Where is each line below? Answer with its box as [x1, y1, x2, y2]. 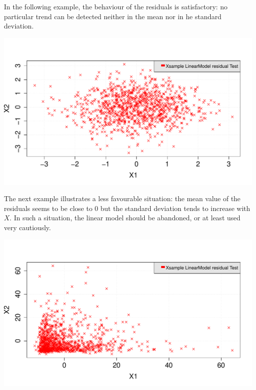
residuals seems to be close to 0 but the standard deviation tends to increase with [4, 203, 251, 213]
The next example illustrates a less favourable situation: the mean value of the [4, 193, 241, 204]
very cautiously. [4, 222, 51, 232]
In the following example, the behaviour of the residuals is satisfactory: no [4, 1, 227, 11]
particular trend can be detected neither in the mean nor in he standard [4, 11, 222, 21]
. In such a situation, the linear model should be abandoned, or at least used [9, 212, 241, 223]
